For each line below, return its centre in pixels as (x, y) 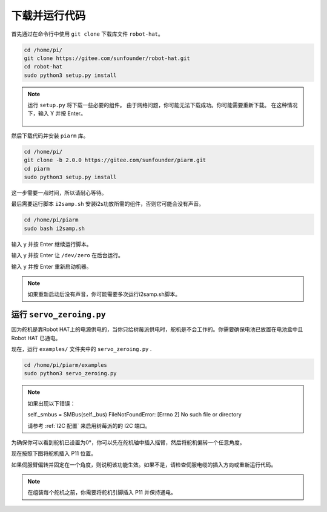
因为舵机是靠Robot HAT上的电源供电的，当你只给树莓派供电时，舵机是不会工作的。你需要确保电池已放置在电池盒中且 (157, 329)
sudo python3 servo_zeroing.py (71, 373)
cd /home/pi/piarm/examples (65, 365)
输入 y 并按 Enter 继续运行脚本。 (51, 244)
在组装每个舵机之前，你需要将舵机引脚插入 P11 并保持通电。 (102, 493)
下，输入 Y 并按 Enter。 (57, 113)
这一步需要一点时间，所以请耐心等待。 (59, 193)
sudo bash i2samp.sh (54, 228)
